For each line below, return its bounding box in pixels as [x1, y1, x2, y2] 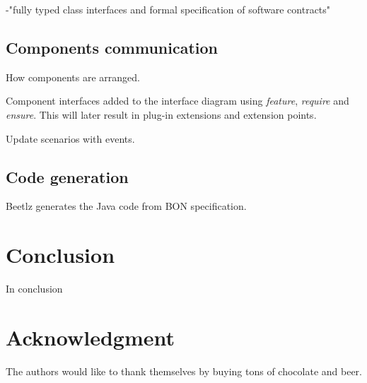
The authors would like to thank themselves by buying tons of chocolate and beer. [6, 363, 362, 378]
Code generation [6, 165, 129, 187]
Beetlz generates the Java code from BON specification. [6, 199, 247, 213]
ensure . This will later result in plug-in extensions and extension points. [6, 107, 317, 122]
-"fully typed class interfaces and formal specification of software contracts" [6, 2, 331, 16]
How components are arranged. [6, 69, 140, 84]
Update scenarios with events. [6, 131, 135, 146]
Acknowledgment [6, 322, 175, 351]
